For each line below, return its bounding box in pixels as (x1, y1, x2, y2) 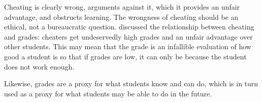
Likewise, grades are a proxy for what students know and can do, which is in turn (4, 78, 258, 89)
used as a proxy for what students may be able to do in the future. (4, 88, 212, 98)
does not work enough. (4, 61, 75, 72)
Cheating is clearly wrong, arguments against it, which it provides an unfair (4, 2, 240, 12)
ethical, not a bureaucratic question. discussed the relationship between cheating (4, 21, 254, 32)
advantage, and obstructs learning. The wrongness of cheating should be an (4, 11, 239, 22)
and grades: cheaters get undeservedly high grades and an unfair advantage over (4, 31, 253, 42)
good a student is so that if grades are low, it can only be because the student (4, 51, 247, 61)
